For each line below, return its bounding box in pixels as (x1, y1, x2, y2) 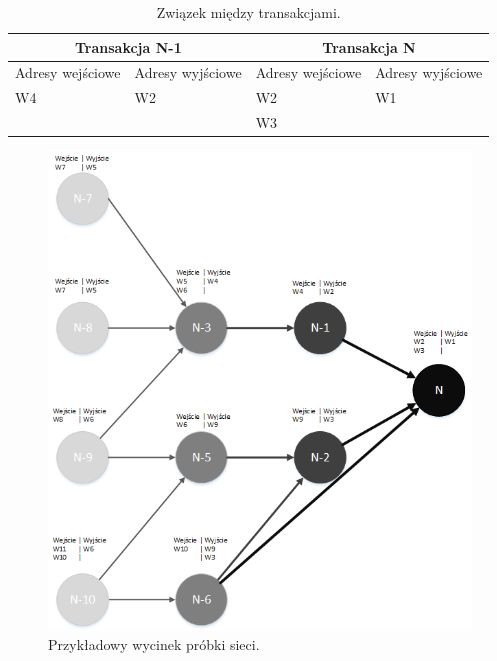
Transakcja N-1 (74, 36, 182, 57)
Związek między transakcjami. (156, 2, 341, 22)
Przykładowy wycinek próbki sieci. (48, 634, 260, 655)
